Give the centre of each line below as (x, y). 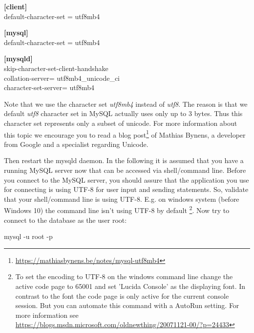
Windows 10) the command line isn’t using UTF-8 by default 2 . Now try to (117, 209)
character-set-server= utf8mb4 (49, 87)
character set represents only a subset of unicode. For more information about (121, 123)
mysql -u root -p (28, 236)
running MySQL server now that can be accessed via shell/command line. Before (125, 170)
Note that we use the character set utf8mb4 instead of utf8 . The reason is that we (126, 104)
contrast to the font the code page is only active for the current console (122, 296)
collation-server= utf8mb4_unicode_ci (62, 78)
